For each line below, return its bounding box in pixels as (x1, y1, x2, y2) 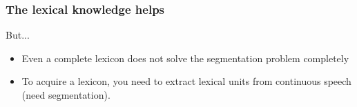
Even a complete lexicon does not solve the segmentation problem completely (21, 50, 349, 65)
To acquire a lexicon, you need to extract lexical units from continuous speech (21, 74, 351, 88)
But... (6, 28, 30, 42)
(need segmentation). (21, 88, 110, 101)
